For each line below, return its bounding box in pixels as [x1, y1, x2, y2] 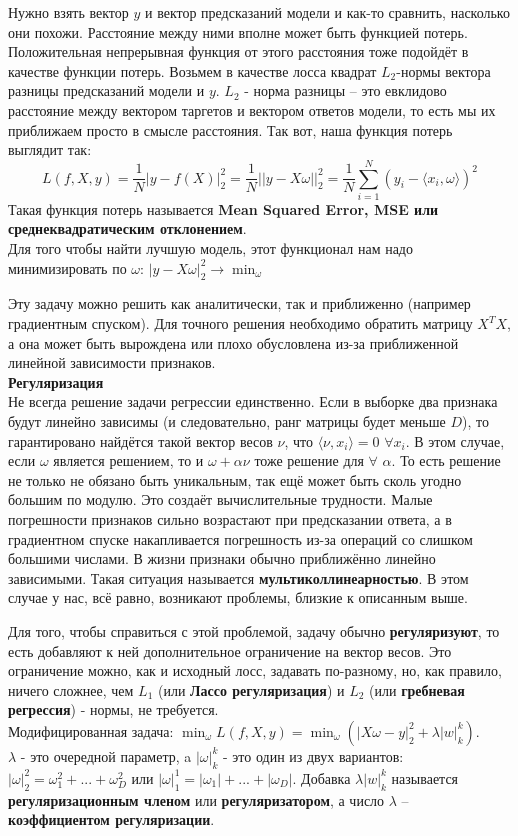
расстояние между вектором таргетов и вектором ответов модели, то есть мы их [8, 99, 496, 120]
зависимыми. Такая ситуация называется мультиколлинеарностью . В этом [8, 567, 469, 588]
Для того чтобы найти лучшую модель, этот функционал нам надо [8, 238, 413, 259]
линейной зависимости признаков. [8, 352, 216, 373]
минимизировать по [8, 257, 127, 278]
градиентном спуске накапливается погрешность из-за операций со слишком [8, 528, 473, 549]
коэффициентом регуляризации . [8, 809, 215, 830]
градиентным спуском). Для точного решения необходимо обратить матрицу [8, 313, 473, 334]
